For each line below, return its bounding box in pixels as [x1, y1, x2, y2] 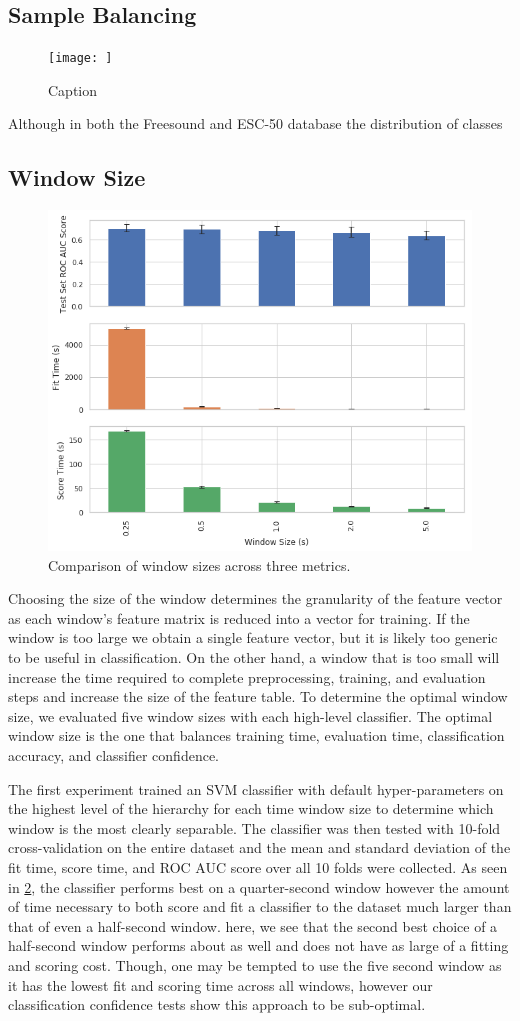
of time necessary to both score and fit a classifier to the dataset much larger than [8, 896, 512, 917]
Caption [48, 79, 98, 100]
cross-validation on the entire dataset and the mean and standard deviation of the [8, 837, 511, 858]
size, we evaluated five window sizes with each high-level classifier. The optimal [8, 705, 493, 726]
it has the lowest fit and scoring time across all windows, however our [8, 974, 433, 995]
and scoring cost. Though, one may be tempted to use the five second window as [8, 954, 502, 975]
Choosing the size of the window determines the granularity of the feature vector [8, 588, 503, 609]
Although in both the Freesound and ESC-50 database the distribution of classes [8, 113, 503, 134]
